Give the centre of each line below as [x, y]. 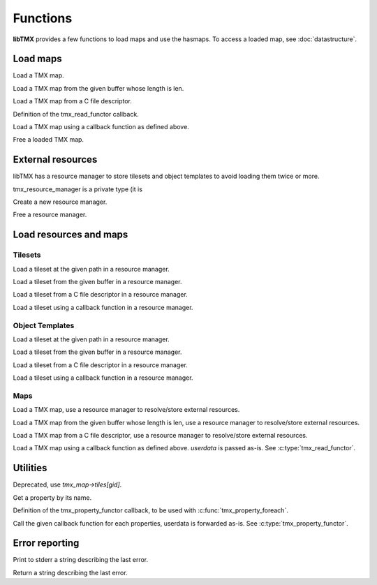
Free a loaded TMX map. [48, 140]
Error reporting [46, 543]
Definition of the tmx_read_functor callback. [76, 114]
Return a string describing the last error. [71, 572]
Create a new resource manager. [60, 202]
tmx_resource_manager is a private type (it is [78, 189]
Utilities [30, 468]
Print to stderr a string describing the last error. [81, 560]
